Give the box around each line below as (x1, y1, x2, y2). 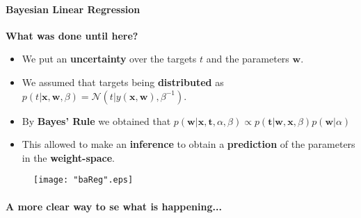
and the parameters (206, 51, 289, 66)
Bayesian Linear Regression (6, 1, 141, 16)
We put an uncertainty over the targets (22, 51, 197, 66)
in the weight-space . (22, 150, 115, 165)
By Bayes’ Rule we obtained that (22, 113, 171, 128)
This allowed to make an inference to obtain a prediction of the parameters (22, 137, 355, 151)
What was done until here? (6, 28, 138, 42)
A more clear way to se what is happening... (6, 199, 222, 213)
